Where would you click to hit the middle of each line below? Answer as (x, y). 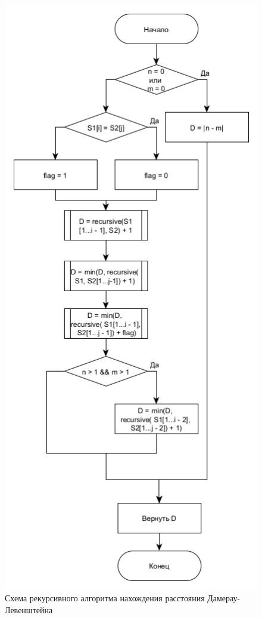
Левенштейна (29, 609)
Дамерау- (224, 598)
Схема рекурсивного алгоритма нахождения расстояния (105, 598)
